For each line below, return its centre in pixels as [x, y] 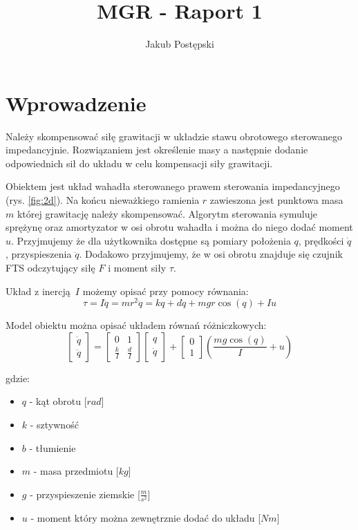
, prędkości [321, 240]
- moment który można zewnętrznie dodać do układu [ [146, 517]
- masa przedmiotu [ [76, 471]
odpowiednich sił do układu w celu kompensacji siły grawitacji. [139, 163]
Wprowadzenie [76, 103]
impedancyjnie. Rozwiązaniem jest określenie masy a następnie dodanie [157, 150]
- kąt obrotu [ [58, 401]
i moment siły [137, 267]
